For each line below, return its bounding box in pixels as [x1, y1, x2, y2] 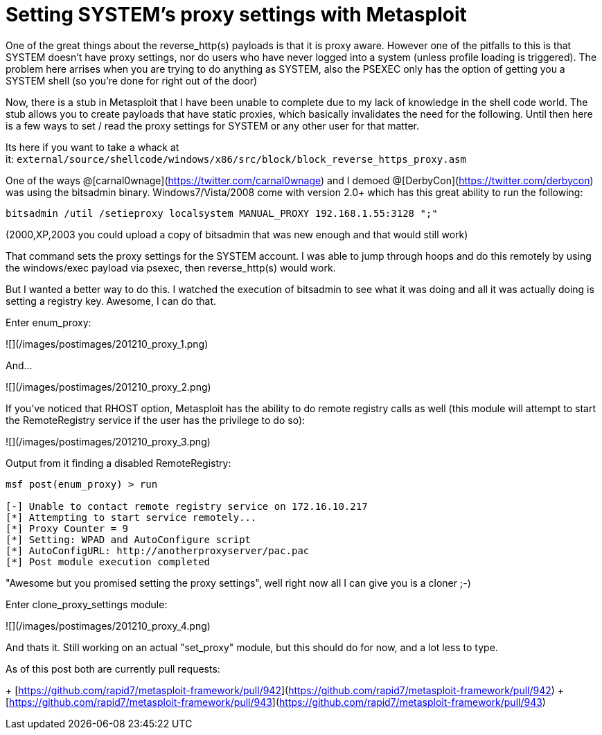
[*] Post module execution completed [6, 556, 211, 567]
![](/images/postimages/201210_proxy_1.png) [6, 337, 209, 350]
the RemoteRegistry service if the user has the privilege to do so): [6, 414, 306, 426]
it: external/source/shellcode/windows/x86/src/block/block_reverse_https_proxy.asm [6, 152, 466, 165]
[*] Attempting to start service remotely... [6, 511, 257, 523]
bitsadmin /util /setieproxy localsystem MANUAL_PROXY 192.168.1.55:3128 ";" [6, 207, 438, 219]
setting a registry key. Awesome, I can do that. [6, 294, 217, 307]
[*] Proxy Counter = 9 [6, 522, 129, 534]
